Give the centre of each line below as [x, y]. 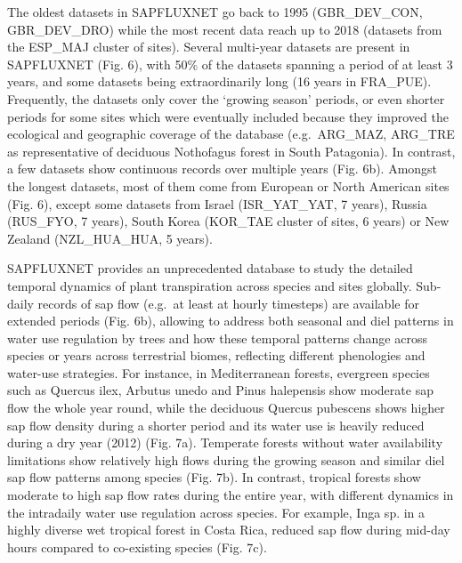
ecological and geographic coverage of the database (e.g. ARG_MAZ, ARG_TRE [231, 134]
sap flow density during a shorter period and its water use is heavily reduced [216, 425]
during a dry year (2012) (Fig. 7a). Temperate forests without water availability [225, 442]
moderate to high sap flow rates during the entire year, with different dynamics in [231, 495]
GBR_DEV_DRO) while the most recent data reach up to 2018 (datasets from [225, 29]
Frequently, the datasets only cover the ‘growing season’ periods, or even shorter [226, 98]
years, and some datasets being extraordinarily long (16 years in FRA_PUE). [219, 81]
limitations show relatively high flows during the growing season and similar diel [226, 459]
